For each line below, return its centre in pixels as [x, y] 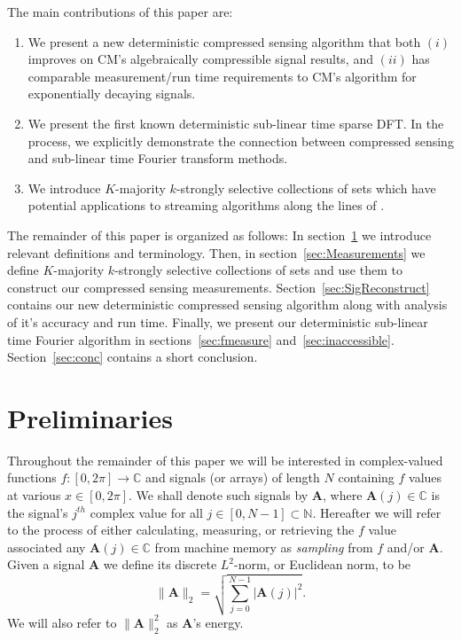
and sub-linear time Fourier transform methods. [158, 158]
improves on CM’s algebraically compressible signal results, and [200, 59]
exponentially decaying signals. [112, 94]
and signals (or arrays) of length [233, 477]
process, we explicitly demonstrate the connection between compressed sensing [241, 141]
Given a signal [46, 564]
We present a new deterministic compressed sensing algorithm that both [224, 41]
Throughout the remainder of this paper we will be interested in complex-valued [225, 460]
